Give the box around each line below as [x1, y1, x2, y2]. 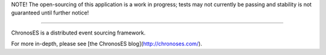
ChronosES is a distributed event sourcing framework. [11, 29, 146, 36]
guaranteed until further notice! [11, 9, 89, 16]
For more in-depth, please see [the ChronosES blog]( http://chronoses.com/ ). [11, 40, 202, 48]
